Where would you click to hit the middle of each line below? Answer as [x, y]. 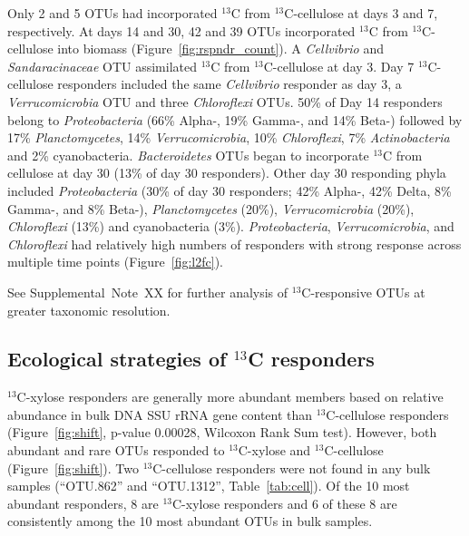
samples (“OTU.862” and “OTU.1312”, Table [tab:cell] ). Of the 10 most [209, 486]
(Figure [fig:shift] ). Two [73, 468]
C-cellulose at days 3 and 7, [361, 13]
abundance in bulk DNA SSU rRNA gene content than [160, 414]
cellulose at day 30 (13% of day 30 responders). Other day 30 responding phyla [227, 173]
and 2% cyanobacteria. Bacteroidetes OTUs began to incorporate [188, 155]
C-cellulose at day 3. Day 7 [339, 66]
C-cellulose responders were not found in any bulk [292, 468]
